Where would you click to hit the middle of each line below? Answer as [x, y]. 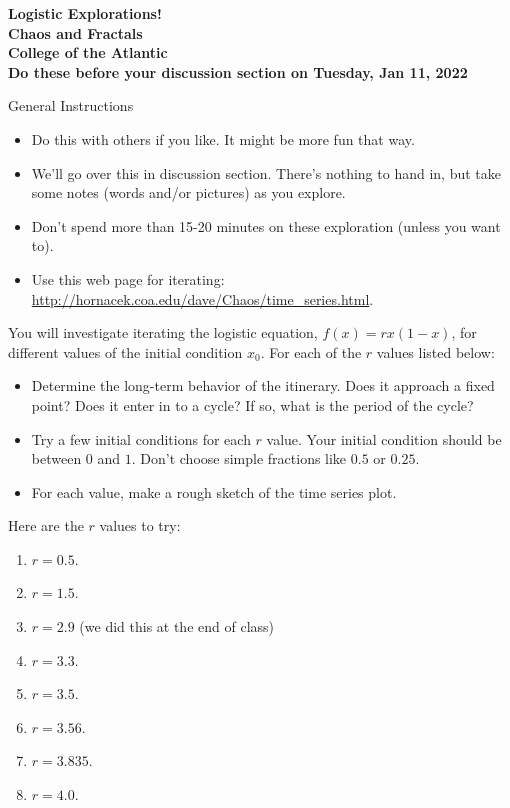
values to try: [140, 525]
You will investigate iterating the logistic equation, [163, 332]
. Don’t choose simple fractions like [239, 458]
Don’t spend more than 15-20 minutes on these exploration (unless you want [266, 225]
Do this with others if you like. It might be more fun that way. [223, 138]
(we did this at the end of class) [177, 626]
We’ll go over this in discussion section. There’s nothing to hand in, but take [266, 172]
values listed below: [435, 351]
